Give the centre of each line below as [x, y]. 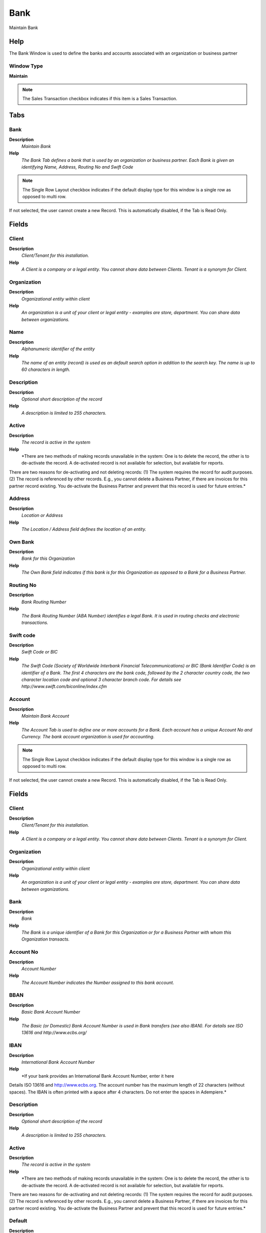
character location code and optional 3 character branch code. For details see [101, 680]
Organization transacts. [46, 939]
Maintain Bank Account [45, 716]
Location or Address [42, 515]
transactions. [35, 622]
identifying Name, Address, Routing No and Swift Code [77, 167]
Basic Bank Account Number [51, 1012]
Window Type [26, 66]
